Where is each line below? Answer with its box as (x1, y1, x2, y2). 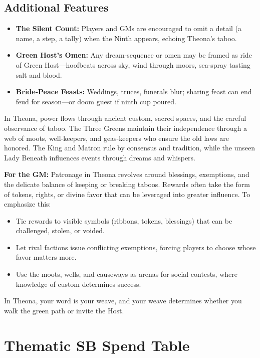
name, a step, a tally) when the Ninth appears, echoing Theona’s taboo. (16, 33, 237, 43)
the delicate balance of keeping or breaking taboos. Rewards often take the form (4, 178, 250, 189)
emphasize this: (4, 199, 51, 209)
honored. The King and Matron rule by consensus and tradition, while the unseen (4, 142, 255, 153)
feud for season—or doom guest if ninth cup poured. (16, 96, 176, 106)
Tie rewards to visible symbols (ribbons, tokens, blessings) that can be (16, 215, 232, 226)
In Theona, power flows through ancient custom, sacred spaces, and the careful (4, 113, 246, 123)
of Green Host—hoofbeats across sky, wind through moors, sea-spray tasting (16, 59, 250, 70)
